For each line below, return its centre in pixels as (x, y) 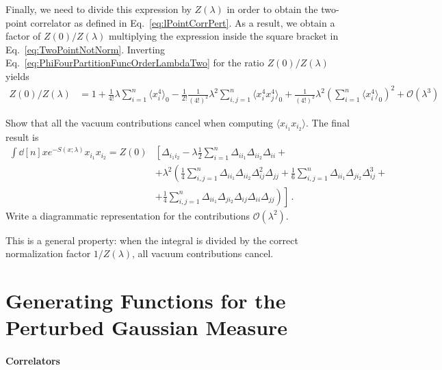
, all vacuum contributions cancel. (203, 253)
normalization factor (48, 253)
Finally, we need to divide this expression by (99, 9)
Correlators (33, 360)
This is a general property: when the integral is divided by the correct (152, 240)
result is (22, 136)
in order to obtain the (272, 9)
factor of (23, 36)
